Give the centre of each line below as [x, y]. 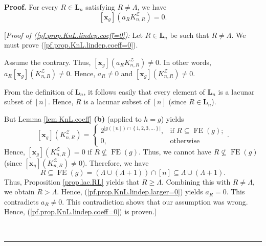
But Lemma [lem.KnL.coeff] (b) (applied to [73, 118]
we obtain [19, 192]
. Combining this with [196, 181]
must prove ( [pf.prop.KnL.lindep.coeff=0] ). [71, 45]
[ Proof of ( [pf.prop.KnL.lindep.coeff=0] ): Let [73, 35]
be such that [190, 35]
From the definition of [39, 91]
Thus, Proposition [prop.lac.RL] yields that [72, 181]
